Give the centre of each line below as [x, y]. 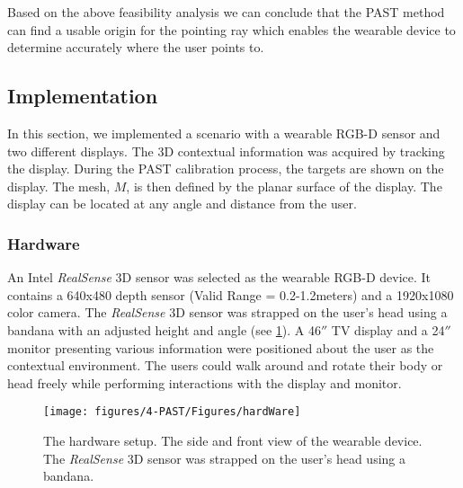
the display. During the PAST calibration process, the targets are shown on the [226, 169]
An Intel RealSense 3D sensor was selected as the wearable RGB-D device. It [219, 277]
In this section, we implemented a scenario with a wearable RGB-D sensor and [224, 133]
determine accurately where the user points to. [136, 47]
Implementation [83, 96]
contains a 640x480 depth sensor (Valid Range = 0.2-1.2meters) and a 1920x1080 [231, 294]
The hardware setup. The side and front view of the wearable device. [233, 440]
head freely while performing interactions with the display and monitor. [205, 382]
